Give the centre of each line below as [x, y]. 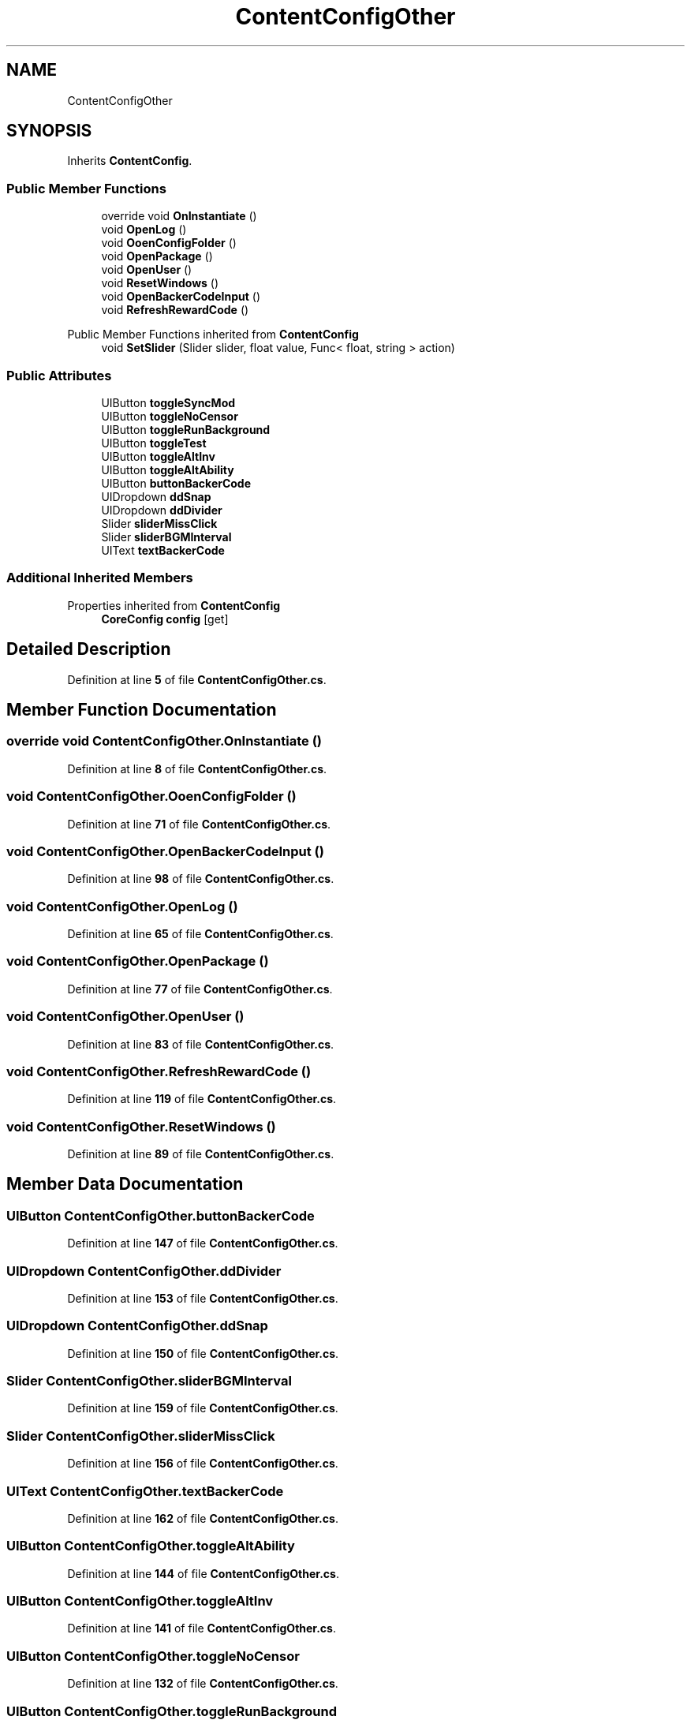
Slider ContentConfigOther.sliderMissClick [141, 1436]
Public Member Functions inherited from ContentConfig [213, 335]
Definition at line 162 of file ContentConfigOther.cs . [203, 1518]
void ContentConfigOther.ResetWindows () [141, 1126]
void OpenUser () [147, 270]
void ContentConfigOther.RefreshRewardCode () [159, 1071]
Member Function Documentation [142, 709]
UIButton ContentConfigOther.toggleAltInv [140, 1601]
